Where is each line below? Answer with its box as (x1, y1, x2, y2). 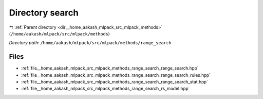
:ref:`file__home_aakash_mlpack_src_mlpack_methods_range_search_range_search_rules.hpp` (21, 72, 211, 78)
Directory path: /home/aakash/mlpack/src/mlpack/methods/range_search (9, 40, 171, 46)
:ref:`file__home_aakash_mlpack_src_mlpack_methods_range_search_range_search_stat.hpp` (21, 79, 208, 85)
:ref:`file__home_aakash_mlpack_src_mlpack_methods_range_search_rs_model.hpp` (21, 85, 190, 92)
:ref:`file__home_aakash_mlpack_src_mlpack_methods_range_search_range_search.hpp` (21, 66, 199, 71)
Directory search (9, 7, 79, 18)
